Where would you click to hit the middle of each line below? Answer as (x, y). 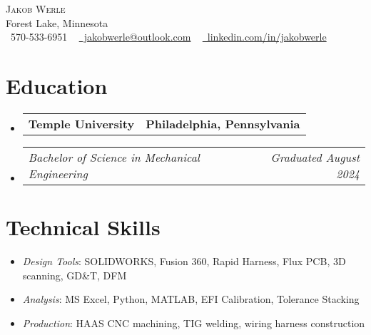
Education (57, 85)
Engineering (58, 173)
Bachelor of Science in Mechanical (114, 157)
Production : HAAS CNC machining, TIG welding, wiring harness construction (194, 323)
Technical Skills (83, 227)
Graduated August (315, 157)
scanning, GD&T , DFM (75, 275)
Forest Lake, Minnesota (57, 22)
